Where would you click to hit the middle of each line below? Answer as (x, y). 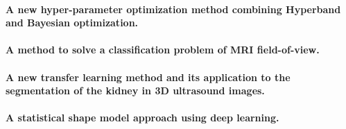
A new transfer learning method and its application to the (148, 77)
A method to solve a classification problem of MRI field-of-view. (163, 50)
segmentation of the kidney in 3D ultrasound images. (135, 91)
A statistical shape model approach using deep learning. (142, 118)
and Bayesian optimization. (72, 23)
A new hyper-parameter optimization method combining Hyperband (173, 9)
